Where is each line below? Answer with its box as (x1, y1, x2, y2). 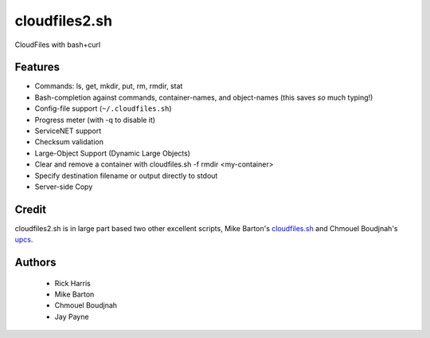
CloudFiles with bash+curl (14, 40, 101, 49)
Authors (14, 256, 57, 269)
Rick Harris (54, 278, 91, 288)
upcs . (14, 235, 33, 245)
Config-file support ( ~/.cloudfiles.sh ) (34, 104, 172, 113)
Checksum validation (34, 137, 104, 147)
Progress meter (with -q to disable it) (34, 115, 155, 124)
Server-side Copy (34, 182, 93, 191)
